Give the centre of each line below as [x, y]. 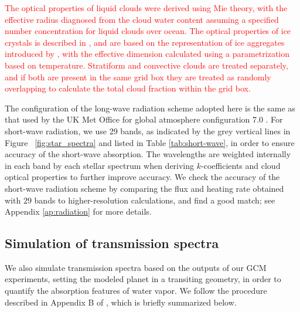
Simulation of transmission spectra [112, 243]
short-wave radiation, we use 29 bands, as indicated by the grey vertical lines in [148, 130]
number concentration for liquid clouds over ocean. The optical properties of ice [148, 31]
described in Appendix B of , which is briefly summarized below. [121, 302]
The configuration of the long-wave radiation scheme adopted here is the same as [150, 108]
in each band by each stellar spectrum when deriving [100, 165]
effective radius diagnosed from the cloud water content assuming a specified [142, 19]
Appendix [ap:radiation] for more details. [78, 211]
